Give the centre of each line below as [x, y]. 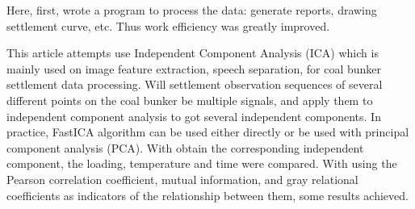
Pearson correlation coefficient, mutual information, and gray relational [182, 179]
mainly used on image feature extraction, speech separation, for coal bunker [194, 68]
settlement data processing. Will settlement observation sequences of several [195, 84]
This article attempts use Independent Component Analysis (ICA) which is [193, 53]
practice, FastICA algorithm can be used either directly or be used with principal [208, 132]
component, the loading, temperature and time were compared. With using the [202, 163]
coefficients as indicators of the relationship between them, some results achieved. [207, 195]
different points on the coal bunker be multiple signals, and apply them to [190, 100]
